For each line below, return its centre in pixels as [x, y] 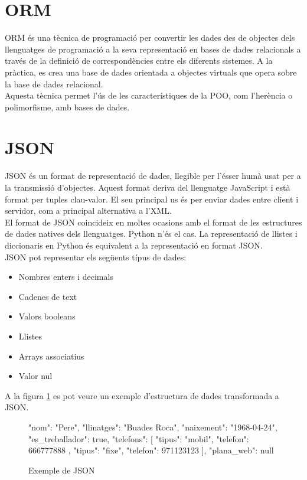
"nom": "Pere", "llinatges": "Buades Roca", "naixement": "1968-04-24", [153, 427]
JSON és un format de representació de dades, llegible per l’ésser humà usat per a [153, 176]
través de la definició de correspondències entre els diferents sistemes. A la [139, 61]
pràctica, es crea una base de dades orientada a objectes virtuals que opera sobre [151, 72]
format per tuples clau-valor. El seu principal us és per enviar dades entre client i [152, 199]
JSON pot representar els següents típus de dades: [96, 257]
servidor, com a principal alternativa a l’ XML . [88, 210]
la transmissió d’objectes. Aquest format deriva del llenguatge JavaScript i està [148, 187]
